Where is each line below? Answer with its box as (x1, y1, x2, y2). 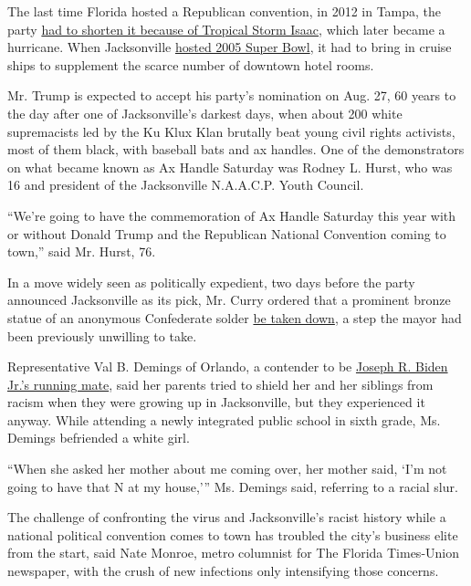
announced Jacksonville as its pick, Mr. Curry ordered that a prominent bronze (7, 290, 451, 309)
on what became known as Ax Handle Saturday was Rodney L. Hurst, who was (7, 157, 453, 176)
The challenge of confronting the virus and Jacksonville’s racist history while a (7, 508, 446, 527)
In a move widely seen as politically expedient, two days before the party (7, 272, 415, 291)
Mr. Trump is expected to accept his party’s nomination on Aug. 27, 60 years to (7, 86, 456, 105)
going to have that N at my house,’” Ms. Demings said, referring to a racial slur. (7, 476, 458, 496)
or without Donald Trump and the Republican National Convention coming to (7, 224, 446, 243)
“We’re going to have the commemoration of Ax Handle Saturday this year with (7, 205, 456, 225)
